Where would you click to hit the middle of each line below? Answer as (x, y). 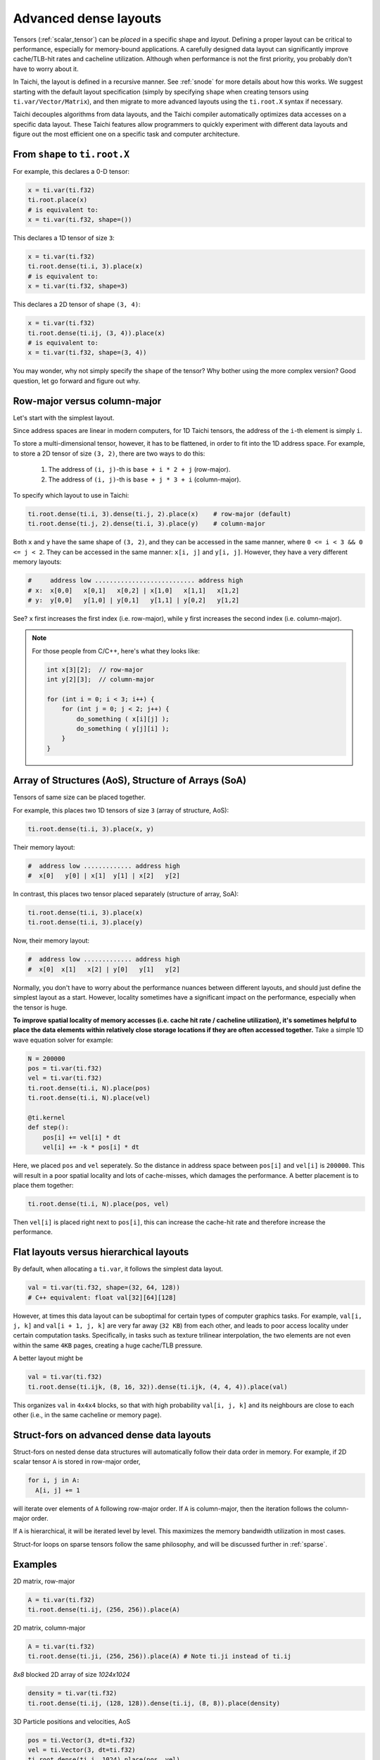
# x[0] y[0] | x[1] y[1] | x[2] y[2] (104, 876)
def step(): (49, 1127)
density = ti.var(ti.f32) (72, 1693)
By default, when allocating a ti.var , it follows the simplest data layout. (118, 1269)
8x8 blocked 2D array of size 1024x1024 (71, 1675)
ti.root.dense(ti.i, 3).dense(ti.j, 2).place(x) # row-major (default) (160, 514)
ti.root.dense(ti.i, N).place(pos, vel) (98, 1203)
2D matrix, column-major (49, 1628)
